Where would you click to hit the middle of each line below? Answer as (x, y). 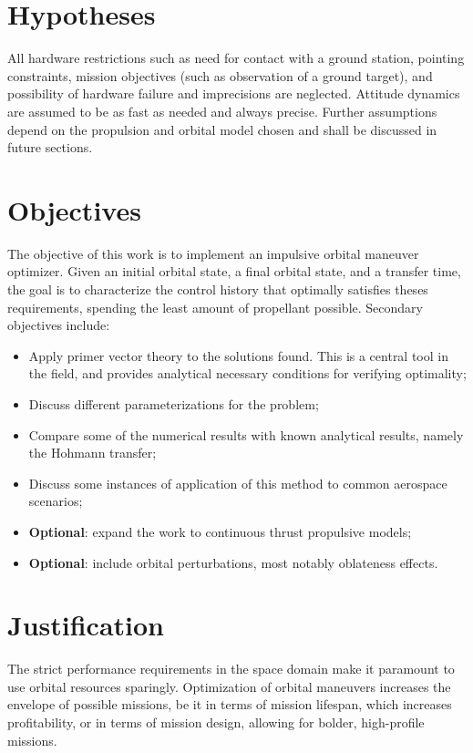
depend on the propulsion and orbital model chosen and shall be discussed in (222, 129)
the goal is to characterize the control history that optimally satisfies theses (218, 289)
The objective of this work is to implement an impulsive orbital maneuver (213, 253)
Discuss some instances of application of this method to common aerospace (238, 483)
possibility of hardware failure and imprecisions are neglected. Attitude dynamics (234, 93)
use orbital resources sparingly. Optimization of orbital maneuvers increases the (229, 686)
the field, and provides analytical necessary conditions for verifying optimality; (247, 373)
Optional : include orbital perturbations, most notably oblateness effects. (233, 562)
